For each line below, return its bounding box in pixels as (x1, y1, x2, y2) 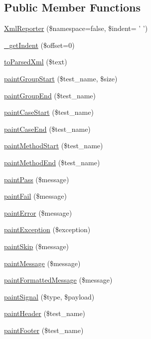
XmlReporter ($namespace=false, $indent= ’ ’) (4, 23, 148, 33)
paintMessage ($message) (4, 258, 81, 268)
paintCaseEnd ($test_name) (4, 123, 91, 134)
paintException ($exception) (4, 224, 91, 235)
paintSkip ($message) (4, 241, 69, 251)
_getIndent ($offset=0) (4, 39, 75, 50)
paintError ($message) (4, 207, 72, 218)
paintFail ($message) (4, 191, 67, 201)
